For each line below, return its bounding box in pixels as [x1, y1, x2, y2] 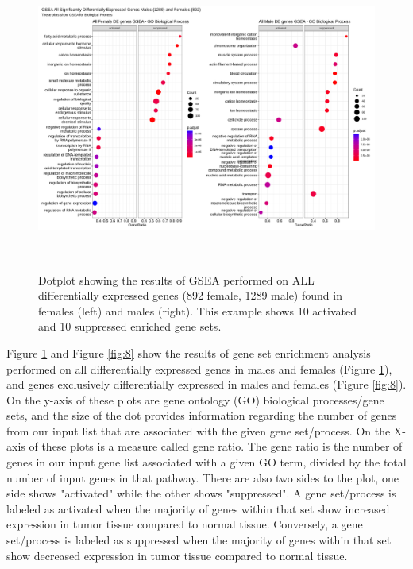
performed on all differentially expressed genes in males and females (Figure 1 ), [6, 360, 392, 377]
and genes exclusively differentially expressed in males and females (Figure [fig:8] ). [6, 376, 407, 393]
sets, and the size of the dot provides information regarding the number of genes [6, 407, 397, 424]
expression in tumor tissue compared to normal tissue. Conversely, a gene [6, 516, 363, 532]
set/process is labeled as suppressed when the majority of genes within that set [6, 532, 392, 548]
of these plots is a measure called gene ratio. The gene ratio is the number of [29, 438, 403, 455]
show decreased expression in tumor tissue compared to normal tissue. [6, 547, 348, 563]
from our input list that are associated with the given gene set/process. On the [6, 422, 391, 439]
